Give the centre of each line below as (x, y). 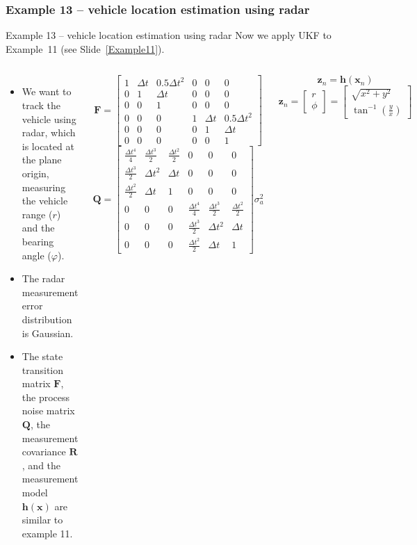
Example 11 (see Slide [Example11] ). (85, 48)
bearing (38, 241)
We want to (47, 91)
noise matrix (48, 410)
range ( (37, 214)
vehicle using (49, 119)
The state (42, 356)
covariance (44, 452)
